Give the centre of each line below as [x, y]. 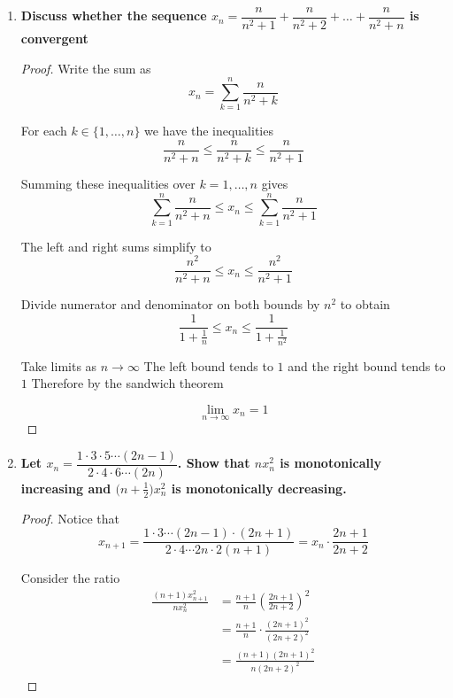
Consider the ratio [70, 578]
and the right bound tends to [367, 365]
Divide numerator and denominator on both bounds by [170, 304]
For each [44, 131]
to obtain [365, 304]
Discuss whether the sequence [114, 16]
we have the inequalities [209, 131]
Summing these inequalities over [108, 184]
